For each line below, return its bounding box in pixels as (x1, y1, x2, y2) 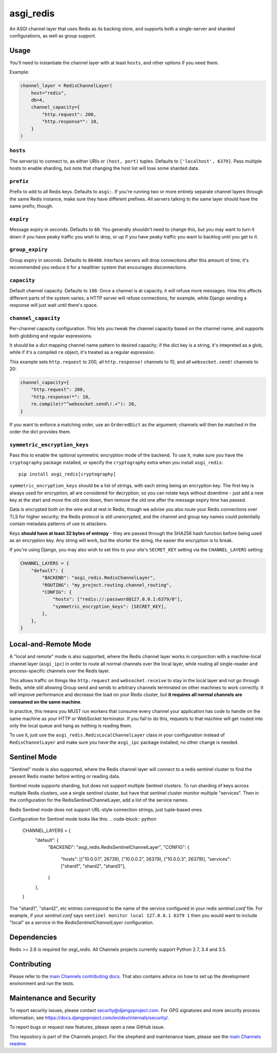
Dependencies (9, 933, 57, 942)
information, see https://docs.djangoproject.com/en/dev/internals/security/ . (9, 1015, 169, 1021)
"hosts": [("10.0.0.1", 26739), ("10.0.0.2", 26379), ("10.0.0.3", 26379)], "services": (61, 856, 231, 862)
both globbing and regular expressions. (9, 332, 93, 339)
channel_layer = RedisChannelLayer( (20, 83, 113, 89)
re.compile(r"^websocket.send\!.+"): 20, (31, 401, 137, 407)
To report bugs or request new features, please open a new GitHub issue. (9, 1024, 165, 1030)
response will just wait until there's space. (9, 302, 98, 308)
